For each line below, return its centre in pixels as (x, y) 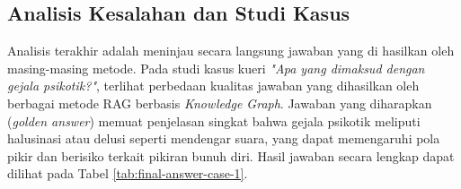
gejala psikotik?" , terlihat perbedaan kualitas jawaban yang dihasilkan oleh (213, 86)
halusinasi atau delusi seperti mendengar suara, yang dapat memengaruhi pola (224, 138)
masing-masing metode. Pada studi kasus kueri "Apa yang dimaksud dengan (216, 68)
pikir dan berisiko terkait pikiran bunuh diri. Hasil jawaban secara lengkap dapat (231, 155)
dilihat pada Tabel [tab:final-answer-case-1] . (128, 173)
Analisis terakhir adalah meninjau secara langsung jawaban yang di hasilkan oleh (231, 51)
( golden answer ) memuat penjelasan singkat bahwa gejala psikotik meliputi (214, 120)
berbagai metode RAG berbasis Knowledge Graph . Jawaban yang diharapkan (220, 103)
